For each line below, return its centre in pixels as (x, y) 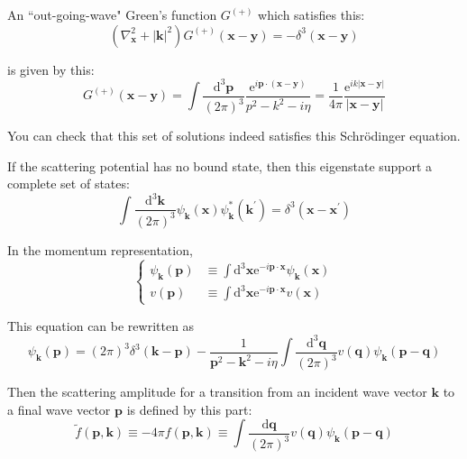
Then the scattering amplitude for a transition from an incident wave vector (217, 392)
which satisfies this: (311, 14)
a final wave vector (59, 409)
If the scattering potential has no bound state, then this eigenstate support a (220, 165)
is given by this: (51, 69)
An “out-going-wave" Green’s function (112, 14)
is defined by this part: (189, 409)
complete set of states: (69, 184)
